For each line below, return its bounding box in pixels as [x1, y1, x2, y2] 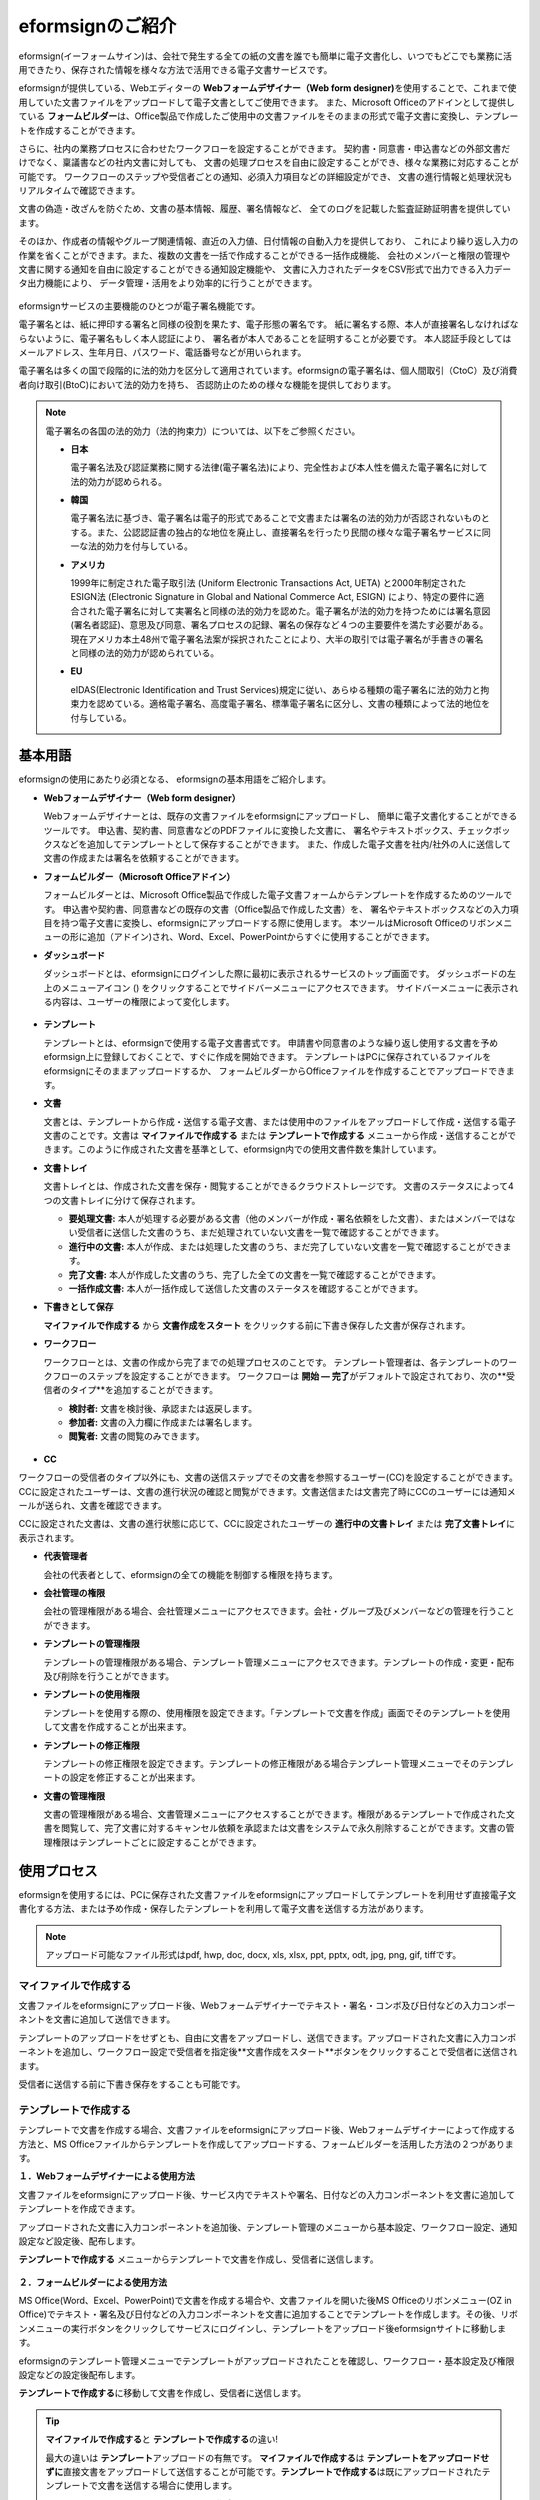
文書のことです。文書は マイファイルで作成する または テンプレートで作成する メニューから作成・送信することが [43, 1130, 508, 1142]
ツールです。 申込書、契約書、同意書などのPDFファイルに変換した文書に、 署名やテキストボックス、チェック [43, 824, 494, 836]
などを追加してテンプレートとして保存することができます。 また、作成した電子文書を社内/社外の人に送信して [60, 838, 512, 850]
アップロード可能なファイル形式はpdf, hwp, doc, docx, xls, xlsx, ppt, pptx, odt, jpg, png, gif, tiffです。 [45, 1948, 462, 1960]
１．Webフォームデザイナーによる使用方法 [18, 2170, 195, 2182]
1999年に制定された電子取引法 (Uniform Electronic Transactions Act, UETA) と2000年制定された [70, 577, 467, 589]
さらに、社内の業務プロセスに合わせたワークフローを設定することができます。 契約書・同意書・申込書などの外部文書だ [18, 142, 511, 154]
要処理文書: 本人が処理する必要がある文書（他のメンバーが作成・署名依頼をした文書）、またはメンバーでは [68, 1213, 507, 1225]
